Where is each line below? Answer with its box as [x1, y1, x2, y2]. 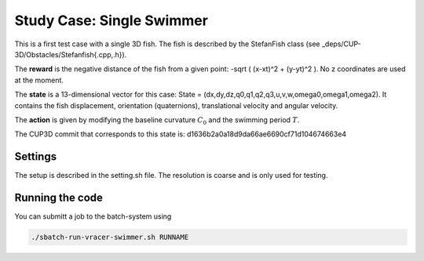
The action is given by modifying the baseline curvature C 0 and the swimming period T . [14, 114, 300, 126]
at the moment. [14, 75, 64, 85]
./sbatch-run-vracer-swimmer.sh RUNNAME [31, 233, 188, 242]
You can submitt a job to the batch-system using [14, 212, 172, 221]
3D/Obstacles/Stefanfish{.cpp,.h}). [14, 49, 127, 59]
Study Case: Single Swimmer [14, 12, 208, 29]
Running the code [14, 191, 104, 204]
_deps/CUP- [321, 39, 361, 49]
